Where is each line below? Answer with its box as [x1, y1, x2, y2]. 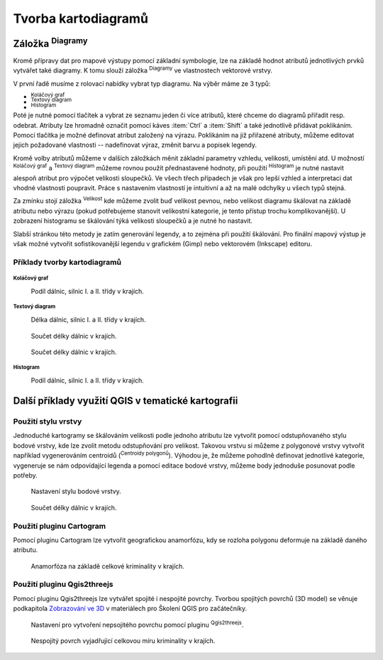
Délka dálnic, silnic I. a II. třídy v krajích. [30, 316, 146, 324]
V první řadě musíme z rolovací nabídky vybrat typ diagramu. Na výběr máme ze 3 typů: [13, 79, 271, 88]
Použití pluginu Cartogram [13, 521, 106, 531]
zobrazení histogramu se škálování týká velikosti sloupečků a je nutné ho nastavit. [13, 216, 253, 225]
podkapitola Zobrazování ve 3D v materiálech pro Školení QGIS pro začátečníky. [13, 604, 248, 613]
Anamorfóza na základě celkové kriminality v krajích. [30, 561, 184, 571]
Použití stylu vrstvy [13, 417, 82, 427]
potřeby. [13, 471, 38, 479]
